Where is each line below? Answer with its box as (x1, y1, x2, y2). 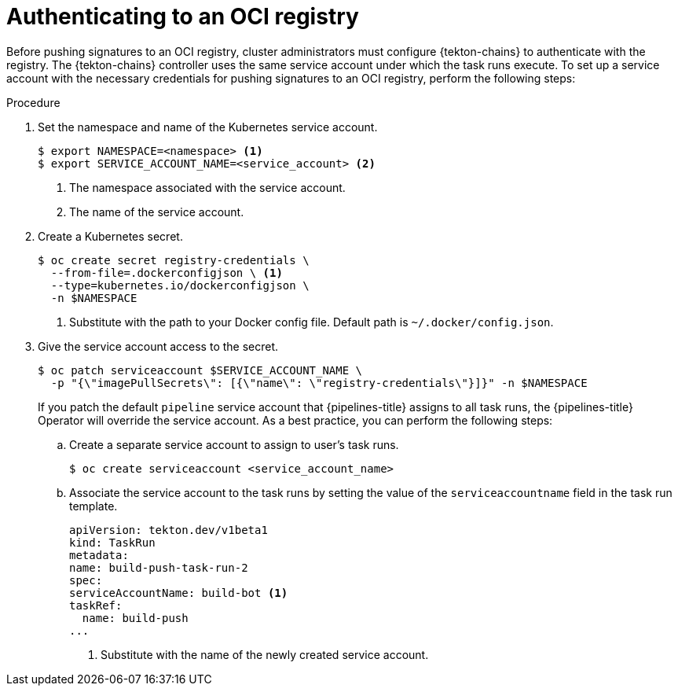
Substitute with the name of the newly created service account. (101, 647, 429, 661)
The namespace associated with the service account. (69, 180, 346, 194)
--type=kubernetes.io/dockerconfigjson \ (50, 278, 310, 292)
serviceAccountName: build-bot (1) (69, 586, 288, 599)
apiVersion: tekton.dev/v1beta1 (69, 523, 268, 536)
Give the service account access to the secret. (38, 339, 279, 353)
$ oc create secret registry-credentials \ (38, 253, 310, 267)
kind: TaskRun (69, 536, 156, 549)
